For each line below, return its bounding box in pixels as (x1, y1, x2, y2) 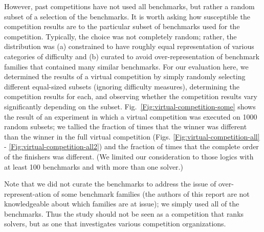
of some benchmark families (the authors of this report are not (53, 188, 250, 199)
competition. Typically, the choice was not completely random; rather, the (4, 31, 237, 41)
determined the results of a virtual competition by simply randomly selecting (4, 71, 246, 82)
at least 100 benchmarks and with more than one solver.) (4, 161, 183, 172)
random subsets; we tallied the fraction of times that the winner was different (4, 121, 247, 132)
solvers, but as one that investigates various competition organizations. (4, 218, 226, 229)
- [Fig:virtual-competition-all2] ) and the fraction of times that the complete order (4, 141, 259, 152)
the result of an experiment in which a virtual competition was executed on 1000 (4, 111, 257, 122)
